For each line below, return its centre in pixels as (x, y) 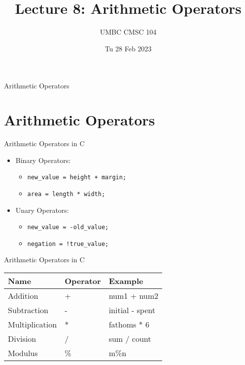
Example (126, 281)
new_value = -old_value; (68, 227)
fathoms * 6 (129, 324)
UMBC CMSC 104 (128, 32)
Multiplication (33, 324)
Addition (23, 296)
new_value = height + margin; (77, 178)
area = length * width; (66, 194)
